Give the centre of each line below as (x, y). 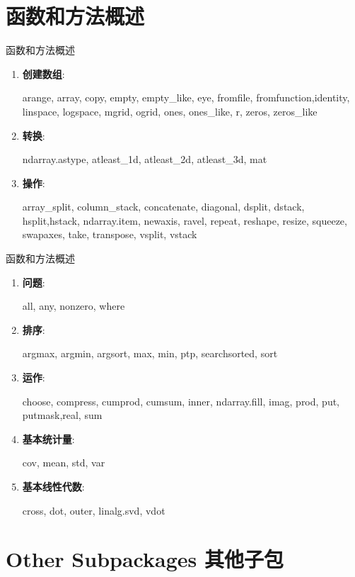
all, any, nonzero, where (74, 306)
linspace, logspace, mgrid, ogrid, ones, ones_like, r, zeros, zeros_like (170, 111)
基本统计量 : (48, 438)
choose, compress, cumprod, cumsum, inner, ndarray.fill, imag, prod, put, (181, 401)
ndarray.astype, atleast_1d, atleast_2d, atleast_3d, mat (145, 159)
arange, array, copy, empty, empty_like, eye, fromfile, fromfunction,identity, (186, 97)
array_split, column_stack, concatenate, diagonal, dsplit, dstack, (163, 207)
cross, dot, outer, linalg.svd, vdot (94, 510)
